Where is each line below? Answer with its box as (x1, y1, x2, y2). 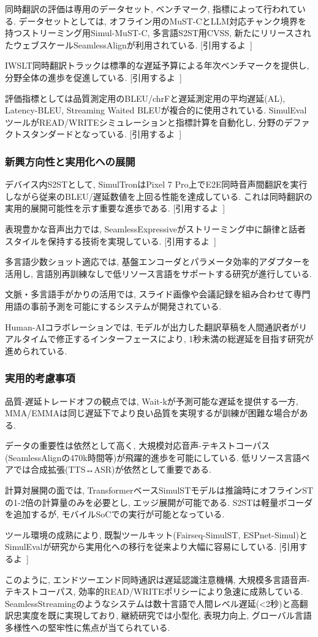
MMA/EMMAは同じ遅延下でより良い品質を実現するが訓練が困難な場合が (5, 406, 300, 419)
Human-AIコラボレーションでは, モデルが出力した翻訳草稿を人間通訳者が (5, 320, 299, 333)
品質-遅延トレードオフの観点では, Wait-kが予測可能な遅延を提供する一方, (5, 394, 298, 407)
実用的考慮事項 (5, 370, 75, 386)
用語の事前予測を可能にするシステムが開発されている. (5, 299, 222, 312)
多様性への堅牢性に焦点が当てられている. (5, 621, 170, 633)
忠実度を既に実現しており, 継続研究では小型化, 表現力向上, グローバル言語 (13, 609, 312, 622)
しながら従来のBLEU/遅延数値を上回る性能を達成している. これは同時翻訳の (5, 189, 312, 202)
